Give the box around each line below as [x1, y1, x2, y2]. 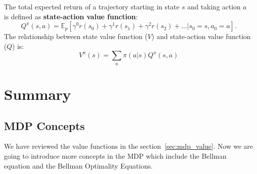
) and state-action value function [152, 31, 251, 42]
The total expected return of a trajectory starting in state [4, 1, 180, 11]
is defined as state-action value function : [4, 11, 138, 21]
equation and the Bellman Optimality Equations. [4, 160, 153, 171]
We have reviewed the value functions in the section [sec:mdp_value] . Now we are [4, 141, 253, 151]
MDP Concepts [4, 118, 85, 133]
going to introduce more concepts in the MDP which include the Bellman [4, 150, 227, 161]
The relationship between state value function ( [4, 31, 148, 42]
